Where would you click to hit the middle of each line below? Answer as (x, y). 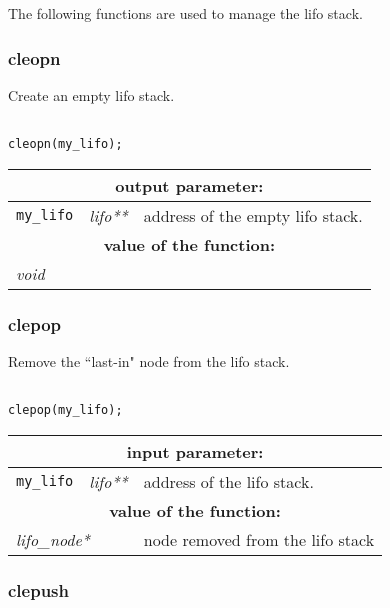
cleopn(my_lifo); (65, 144)
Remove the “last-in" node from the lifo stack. (149, 360)
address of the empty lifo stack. (253, 215)
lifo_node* (53, 539)
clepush (38, 589)
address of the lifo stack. (228, 481)
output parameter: (189, 185)
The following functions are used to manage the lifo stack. (185, 13)
